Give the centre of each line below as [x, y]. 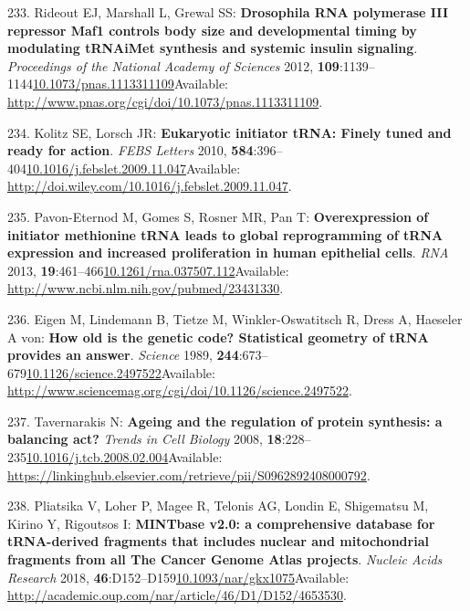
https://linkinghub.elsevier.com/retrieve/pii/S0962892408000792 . [189, 474]
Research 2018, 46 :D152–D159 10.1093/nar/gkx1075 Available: [178, 577]
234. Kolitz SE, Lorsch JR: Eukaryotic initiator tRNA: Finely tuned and [230, 132]
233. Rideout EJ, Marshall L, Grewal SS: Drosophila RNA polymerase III [228, 12]
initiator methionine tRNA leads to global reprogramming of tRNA [225, 234]
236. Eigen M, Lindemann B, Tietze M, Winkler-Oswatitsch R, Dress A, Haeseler [235, 318]
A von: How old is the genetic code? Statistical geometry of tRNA [218, 337]
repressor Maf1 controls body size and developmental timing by [212, 30]
